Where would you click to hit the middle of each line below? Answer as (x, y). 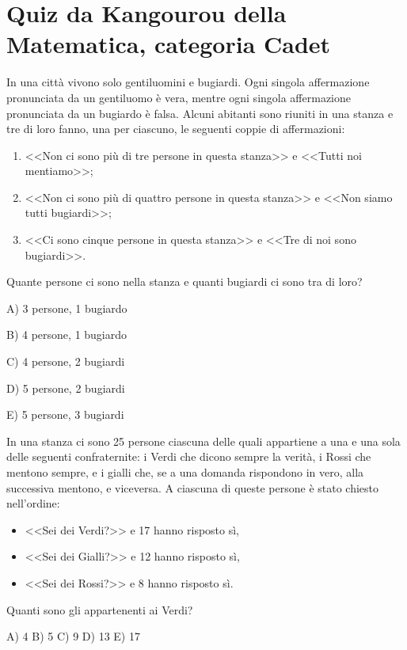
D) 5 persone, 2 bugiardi (66, 388)
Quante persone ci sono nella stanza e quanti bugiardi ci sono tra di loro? (184, 281)
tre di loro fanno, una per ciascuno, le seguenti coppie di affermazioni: (176, 129)
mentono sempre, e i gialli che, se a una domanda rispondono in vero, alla (185, 472)
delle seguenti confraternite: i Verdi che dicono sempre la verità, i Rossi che (189, 456)
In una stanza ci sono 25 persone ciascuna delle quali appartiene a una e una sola (203, 441)
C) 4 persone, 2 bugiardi (66, 361)
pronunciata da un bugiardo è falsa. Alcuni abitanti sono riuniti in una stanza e (200, 113)
